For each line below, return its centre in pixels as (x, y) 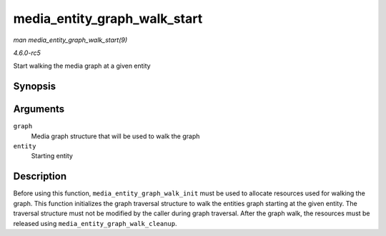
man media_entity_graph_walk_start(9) (70, 40)
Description (40, 176)
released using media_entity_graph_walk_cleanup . (95, 223)
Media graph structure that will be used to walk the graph (115, 136)
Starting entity (52, 156)
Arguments (39, 109)
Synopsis (35, 87)
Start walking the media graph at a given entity (82, 66)
